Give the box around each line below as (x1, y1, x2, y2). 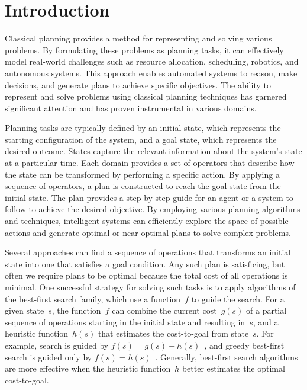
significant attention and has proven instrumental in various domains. (5, 101, 257, 114)
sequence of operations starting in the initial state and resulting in (5, 315, 245, 328)
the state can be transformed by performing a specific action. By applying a (5, 168, 280, 180)
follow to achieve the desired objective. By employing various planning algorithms (5, 203, 300, 215)
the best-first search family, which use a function (5, 292, 181, 305)
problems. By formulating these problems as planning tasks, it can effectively (5, 43, 284, 56)
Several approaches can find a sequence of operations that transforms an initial (5, 246, 291, 258)
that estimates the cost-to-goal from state (98, 327, 249, 340)
